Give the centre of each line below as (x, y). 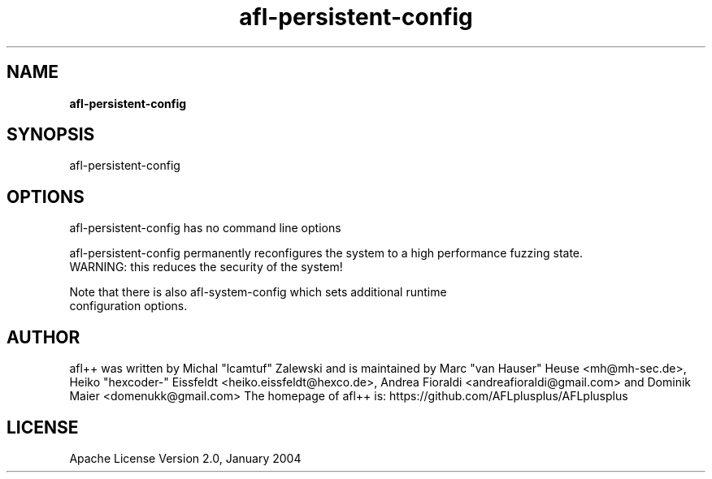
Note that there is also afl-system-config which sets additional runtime (258, 292)
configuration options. (128, 306)
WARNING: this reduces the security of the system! (206, 267)
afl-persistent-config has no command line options (205, 228)
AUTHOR (43, 337)
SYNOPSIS (51, 135)
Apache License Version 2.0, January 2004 (185, 458)
